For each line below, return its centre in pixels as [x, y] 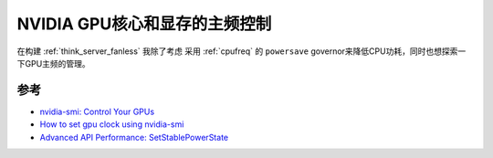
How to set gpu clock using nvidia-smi [112, 124]
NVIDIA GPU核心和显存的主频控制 [144, 24]
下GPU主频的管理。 [53, 63]
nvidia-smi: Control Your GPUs [97, 111]
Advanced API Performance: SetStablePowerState [134, 137]
